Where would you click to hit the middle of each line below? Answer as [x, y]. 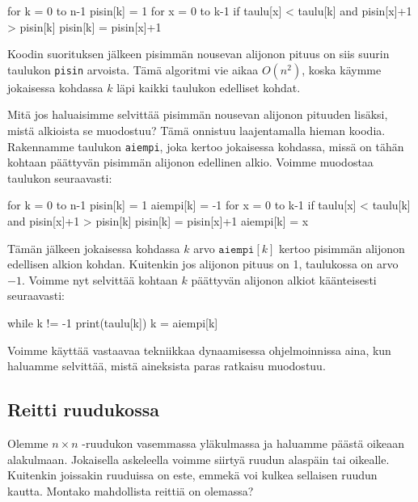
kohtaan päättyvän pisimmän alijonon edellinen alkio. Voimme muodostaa [190, 162]
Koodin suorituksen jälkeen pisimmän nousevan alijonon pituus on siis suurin [198, 54]
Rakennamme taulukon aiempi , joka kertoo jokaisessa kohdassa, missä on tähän [206, 146]
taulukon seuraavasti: [60, 177]
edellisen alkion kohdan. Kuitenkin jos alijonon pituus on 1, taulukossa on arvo [203, 264]
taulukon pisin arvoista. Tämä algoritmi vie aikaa [133, 69]
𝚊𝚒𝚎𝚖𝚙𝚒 [236, 249]
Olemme [28, 443]
